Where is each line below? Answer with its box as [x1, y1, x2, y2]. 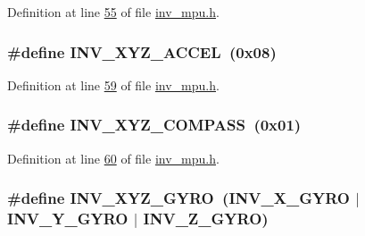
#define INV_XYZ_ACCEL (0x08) [7, 40, 277, 63]
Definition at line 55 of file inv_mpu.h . [7, 3, 220, 21]
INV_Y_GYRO [7, 207, 129, 230]
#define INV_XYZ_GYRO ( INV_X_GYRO [7, 187, 350, 209]
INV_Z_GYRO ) [143, 207, 269, 230]
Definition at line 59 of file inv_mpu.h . [7, 75, 220, 94]
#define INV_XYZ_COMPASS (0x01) [7, 114, 302, 136]
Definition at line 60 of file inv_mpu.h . [7, 148, 220, 167]
